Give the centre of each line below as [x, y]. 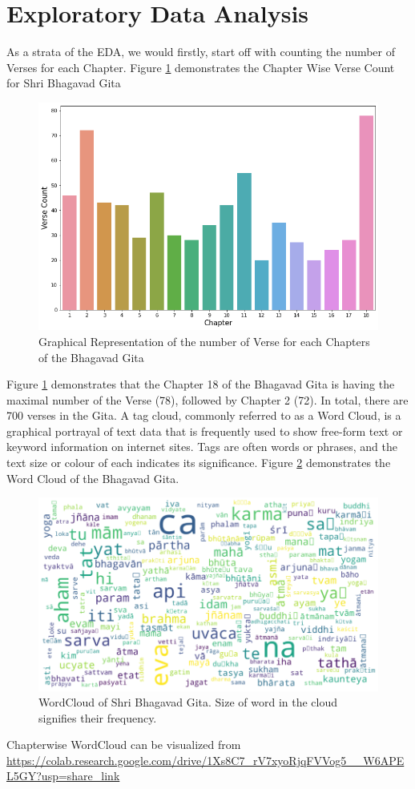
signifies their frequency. [98, 717]
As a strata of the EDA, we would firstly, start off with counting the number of [201, 52]
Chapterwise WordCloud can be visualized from [124, 745]
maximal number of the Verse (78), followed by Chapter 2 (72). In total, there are [207, 399]
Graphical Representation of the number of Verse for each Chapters [204, 341]
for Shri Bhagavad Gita [64, 83]
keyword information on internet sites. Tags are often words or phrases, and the [202, 447]
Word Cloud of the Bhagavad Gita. [93, 478]
